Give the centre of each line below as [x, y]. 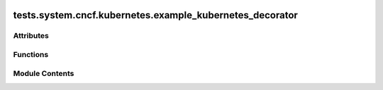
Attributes [31, 36]
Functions [31, 54]
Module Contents [44, 73]
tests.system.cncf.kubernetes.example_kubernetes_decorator [155, 15]
